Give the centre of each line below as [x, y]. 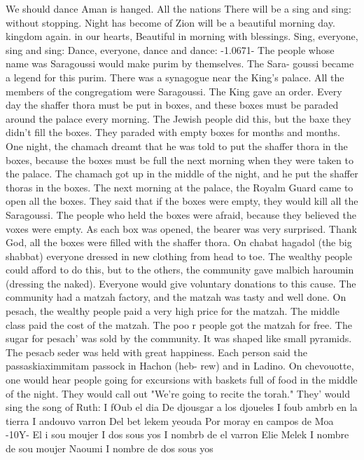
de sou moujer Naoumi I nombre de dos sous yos [110, 448]
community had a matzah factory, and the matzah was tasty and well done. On [176, 297]
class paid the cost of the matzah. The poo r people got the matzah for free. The [179, 324]
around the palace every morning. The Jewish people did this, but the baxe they [178, 118]
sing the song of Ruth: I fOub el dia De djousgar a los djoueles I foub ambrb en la [182, 407]
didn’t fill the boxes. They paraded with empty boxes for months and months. [173, 132]
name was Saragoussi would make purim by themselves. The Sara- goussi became [180, 63]
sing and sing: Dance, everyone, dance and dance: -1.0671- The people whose [170, 49]
